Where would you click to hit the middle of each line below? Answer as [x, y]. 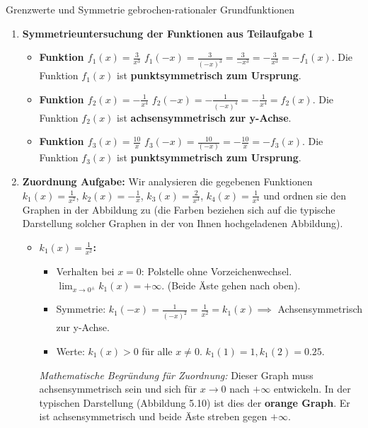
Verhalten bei [85, 271]
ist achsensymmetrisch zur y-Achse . [204, 117]
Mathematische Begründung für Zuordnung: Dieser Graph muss [176, 375]
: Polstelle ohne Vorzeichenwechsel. [217, 271]
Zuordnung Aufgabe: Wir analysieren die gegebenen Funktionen [167, 181]
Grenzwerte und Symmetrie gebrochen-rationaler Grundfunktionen [150, 9]
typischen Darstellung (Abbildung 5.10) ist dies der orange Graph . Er [195, 402]
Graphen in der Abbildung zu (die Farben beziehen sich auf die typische [179, 209]
